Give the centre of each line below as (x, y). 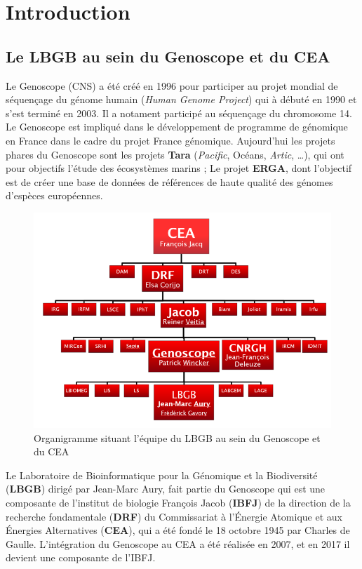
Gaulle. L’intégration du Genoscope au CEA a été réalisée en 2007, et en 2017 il (178, 543)
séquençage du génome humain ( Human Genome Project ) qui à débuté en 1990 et (181, 99)
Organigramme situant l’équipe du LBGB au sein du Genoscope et (177, 437)
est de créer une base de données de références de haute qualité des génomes (169, 181)
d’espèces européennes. (54, 195)
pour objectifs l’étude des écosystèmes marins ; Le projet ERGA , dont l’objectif (179, 168)
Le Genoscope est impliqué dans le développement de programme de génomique (177, 127)
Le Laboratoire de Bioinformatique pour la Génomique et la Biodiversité (162, 475)
